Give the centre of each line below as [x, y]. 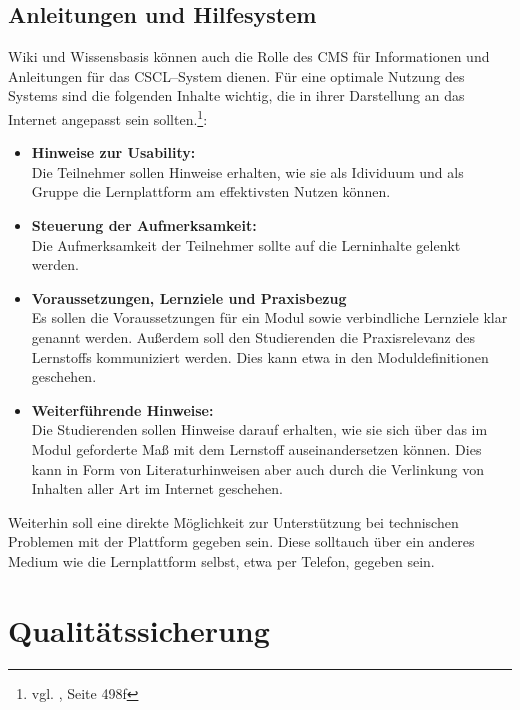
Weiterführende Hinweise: [122, 409]
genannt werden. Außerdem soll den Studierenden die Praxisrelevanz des [253, 336]
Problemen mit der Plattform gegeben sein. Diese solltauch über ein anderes [241, 541]
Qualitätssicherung [139, 629]
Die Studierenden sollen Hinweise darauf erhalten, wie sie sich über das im [259, 429]
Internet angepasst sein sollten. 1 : [108, 117]
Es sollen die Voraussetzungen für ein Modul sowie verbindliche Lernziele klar [269, 317]
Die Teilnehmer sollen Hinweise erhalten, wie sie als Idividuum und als [247, 171]
